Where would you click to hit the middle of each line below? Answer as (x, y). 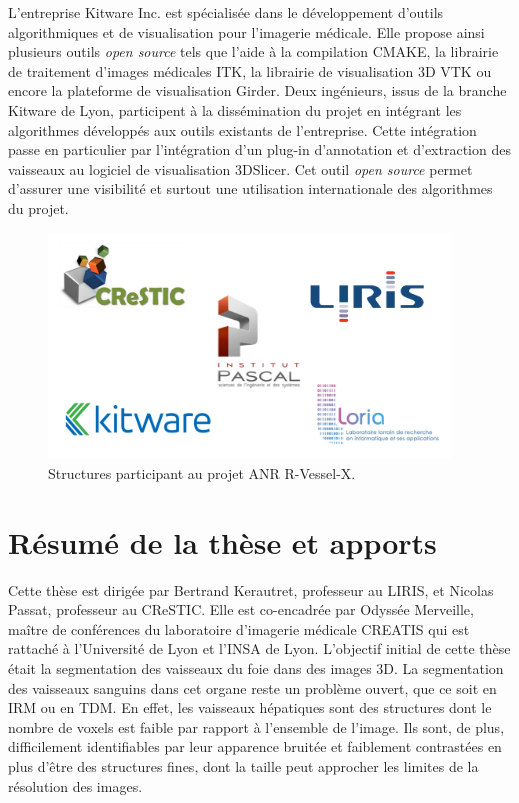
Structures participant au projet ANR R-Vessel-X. (202, 472)
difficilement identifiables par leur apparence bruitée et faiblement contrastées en (255, 746)
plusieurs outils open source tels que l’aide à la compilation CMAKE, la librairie (253, 51)
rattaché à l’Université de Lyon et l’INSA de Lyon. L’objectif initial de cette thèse (259, 648)
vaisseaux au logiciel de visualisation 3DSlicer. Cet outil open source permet (240, 168)
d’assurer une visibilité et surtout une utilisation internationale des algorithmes (250, 188)
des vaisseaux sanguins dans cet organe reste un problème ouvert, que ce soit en (252, 687)
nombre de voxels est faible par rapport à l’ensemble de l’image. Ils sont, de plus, (256, 726)
